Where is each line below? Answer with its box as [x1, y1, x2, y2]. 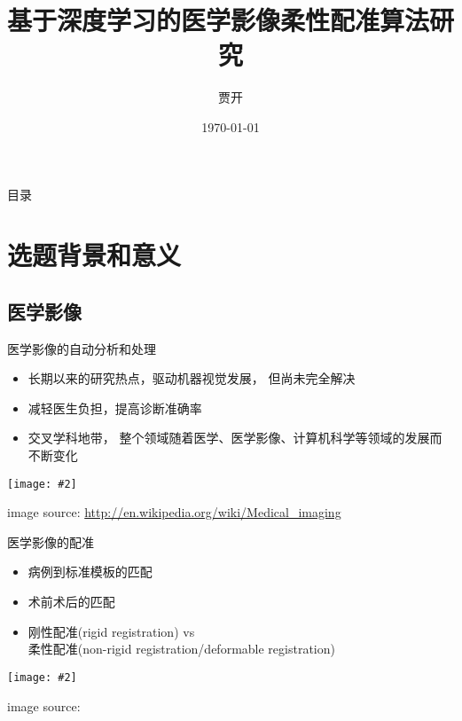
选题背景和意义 [7, 237, 182, 273]
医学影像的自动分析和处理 [7, 339, 156, 357]
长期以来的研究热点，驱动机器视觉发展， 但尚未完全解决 [27, 369, 356, 388]
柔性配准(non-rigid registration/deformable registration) [27, 639, 335, 658]
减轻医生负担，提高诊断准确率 [27, 398, 202, 417]
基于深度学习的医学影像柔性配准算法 [7, 2, 430, 38]
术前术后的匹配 [27, 592, 115, 611]
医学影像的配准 [7, 532, 94, 551]
